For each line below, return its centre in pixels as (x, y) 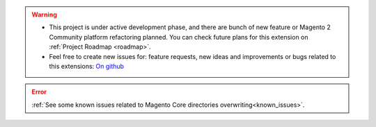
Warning (44, 15)
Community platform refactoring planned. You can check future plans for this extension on (179, 37)
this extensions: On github (87, 66)
